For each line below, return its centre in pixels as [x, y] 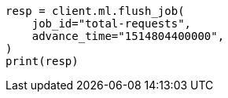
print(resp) [42, 61]
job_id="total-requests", [112, 24]
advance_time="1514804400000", [128, 36]
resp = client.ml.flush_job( [95, 11]
